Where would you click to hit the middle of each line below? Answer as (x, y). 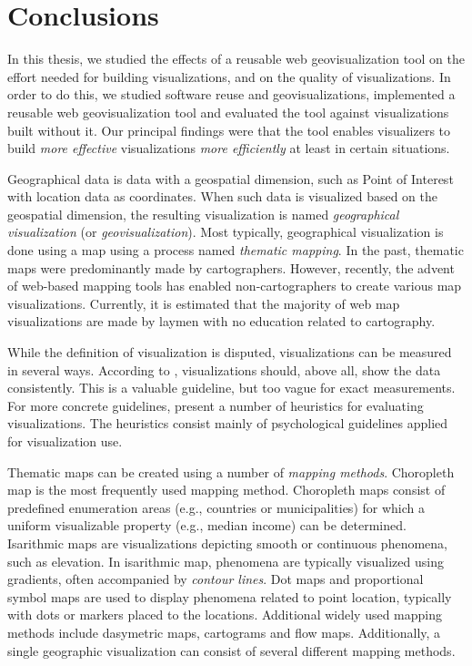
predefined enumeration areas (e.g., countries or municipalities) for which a (216, 507)
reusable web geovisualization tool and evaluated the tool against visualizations (228, 112)
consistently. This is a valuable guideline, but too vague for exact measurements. (231, 388)
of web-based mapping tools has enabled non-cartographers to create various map (235, 286)
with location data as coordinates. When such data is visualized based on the (223, 196)
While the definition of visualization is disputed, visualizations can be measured (230, 352)
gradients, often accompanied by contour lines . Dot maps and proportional (216, 579)
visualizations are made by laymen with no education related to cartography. (221, 321)
